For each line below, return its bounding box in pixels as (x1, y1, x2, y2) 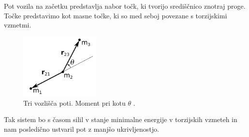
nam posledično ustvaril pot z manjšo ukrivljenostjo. (4, 123, 159, 134)
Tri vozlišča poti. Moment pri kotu (23, 98, 126, 108)
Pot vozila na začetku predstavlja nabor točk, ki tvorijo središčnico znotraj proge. (4, 1, 246, 11)
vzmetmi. (4, 20, 31, 30)
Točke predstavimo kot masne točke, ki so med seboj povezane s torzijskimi (4, 10, 227, 20)
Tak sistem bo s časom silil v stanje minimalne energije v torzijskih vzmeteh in (4, 114, 237, 124)
